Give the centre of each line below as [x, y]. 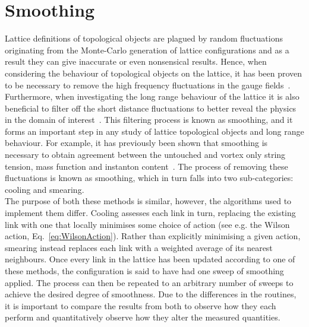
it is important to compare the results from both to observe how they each [141, 305]
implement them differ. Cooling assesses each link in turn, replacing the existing [150, 213]
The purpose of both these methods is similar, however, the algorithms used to [148, 201]
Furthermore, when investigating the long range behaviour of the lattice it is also [152, 96]
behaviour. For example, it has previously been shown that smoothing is [136, 143]
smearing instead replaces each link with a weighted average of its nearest [139, 247]
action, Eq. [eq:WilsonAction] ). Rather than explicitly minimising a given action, [153, 236]
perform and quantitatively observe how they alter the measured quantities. [143, 317]
